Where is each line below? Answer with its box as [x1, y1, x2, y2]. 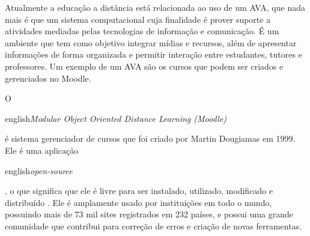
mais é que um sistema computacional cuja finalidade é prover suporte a [5, 13, 271, 25]
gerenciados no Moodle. [5, 71, 91, 84]
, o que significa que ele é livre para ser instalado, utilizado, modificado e [5, 184, 273, 197]
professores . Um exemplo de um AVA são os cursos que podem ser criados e [5, 59, 284, 72]
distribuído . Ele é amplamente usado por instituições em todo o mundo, [5, 196, 272, 208]
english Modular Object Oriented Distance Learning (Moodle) [5, 112, 227, 124]
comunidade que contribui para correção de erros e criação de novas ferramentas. [5, 219, 302, 232]
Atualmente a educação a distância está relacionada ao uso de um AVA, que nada [5, 1, 305, 13]
